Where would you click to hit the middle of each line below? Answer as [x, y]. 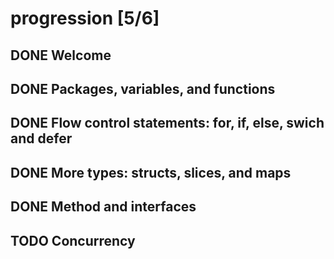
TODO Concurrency [73, 240]
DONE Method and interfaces [103, 207]
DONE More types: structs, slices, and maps [151, 172]
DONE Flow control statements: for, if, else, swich [167, 123]
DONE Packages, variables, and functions [143, 88]
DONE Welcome [61, 55]
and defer [41, 138]
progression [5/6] [85, 18]
